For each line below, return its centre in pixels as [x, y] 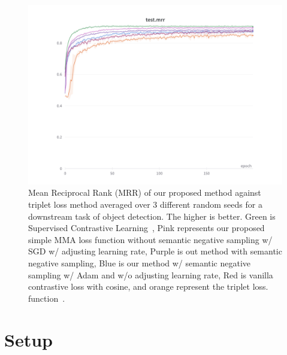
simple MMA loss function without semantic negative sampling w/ [150, 239]
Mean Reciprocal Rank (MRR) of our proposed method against [145, 192]
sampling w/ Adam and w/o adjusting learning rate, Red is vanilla [151, 274]
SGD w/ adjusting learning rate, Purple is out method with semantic [155, 251]
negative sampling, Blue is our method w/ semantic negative [140, 263]
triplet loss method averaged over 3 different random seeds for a [145, 204]
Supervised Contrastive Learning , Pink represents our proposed [146, 228]
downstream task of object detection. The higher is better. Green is [152, 216]
